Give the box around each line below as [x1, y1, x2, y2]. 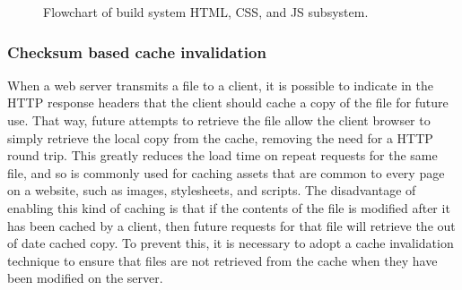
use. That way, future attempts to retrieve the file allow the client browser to [7, 111, 431, 129]
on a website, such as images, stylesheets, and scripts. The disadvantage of [7, 181, 416, 200]
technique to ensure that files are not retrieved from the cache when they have [7, 251, 438, 269]
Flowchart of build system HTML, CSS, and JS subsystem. [43, 3, 369, 21]
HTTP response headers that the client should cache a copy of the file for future [7, 93, 449, 112]
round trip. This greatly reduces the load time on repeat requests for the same [7, 146, 438, 165]
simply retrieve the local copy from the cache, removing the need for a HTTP [7, 128, 433, 147]
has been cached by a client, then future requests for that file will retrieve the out [7, 216, 456, 235]
